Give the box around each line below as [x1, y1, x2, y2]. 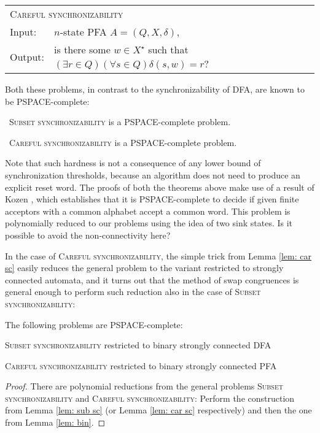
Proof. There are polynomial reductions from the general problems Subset [5, 380, 283, 393]
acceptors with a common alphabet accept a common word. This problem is [5, 204, 291, 217]
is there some [54, 42, 111, 56]
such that [148, 42, 189, 56]
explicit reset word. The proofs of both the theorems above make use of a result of [5, 180, 314, 193]
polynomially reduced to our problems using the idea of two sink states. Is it [5, 216, 293, 229]
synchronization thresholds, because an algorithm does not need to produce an [5, 168, 300, 181]
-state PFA [60, 25, 107, 39]
